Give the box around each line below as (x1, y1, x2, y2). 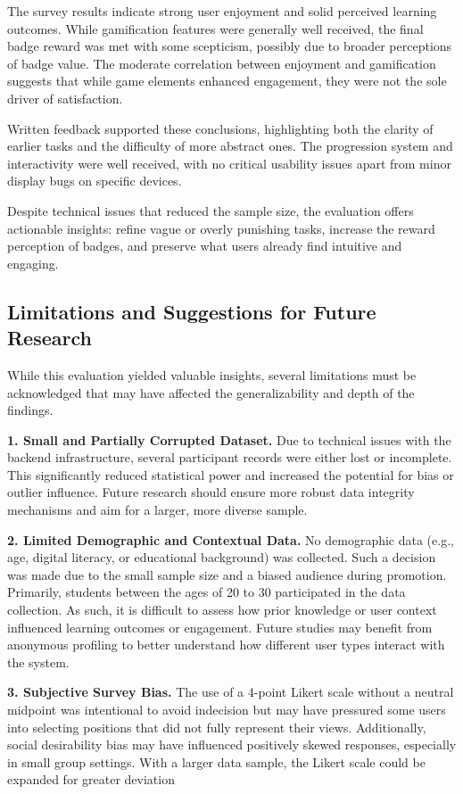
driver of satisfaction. (7, 88, 123, 107)
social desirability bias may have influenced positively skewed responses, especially (7, 735, 457, 754)
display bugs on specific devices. (7, 171, 182, 190)
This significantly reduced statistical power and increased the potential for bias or (7, 465, 454, 484)
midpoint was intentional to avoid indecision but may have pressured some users (7, 700, 446, 718)
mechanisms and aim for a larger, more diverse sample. (7, 500, 308, 519)
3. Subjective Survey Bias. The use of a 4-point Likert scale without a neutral (7, 682, 454, 701)
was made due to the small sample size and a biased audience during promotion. (7, 565, 447, 583)
